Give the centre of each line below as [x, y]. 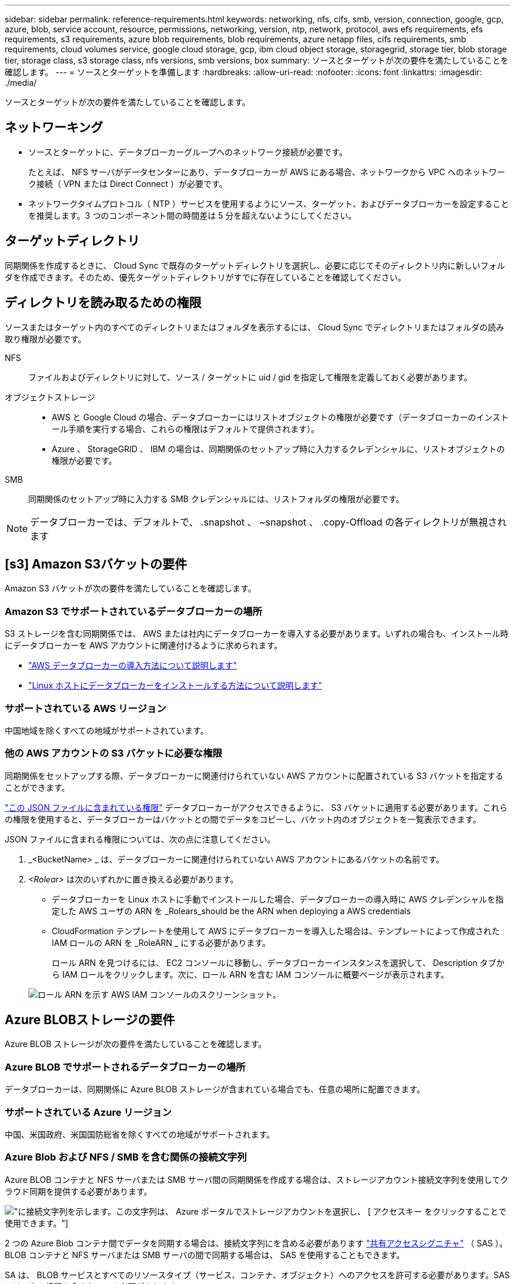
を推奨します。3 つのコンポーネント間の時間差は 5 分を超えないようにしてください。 [193, 215]
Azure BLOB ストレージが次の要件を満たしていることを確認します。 [136, 1044]
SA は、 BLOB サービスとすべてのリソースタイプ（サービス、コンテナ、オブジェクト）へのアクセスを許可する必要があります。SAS [257, 1275]
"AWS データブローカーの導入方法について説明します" [133, 666]
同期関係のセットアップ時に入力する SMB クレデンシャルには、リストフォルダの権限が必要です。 [216, 499]
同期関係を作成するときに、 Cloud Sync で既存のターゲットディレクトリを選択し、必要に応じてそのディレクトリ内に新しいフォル [255, 265]
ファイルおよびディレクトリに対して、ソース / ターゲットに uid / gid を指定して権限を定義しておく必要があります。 [250, 377]
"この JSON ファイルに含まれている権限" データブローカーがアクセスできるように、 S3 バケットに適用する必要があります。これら [256, 807]
